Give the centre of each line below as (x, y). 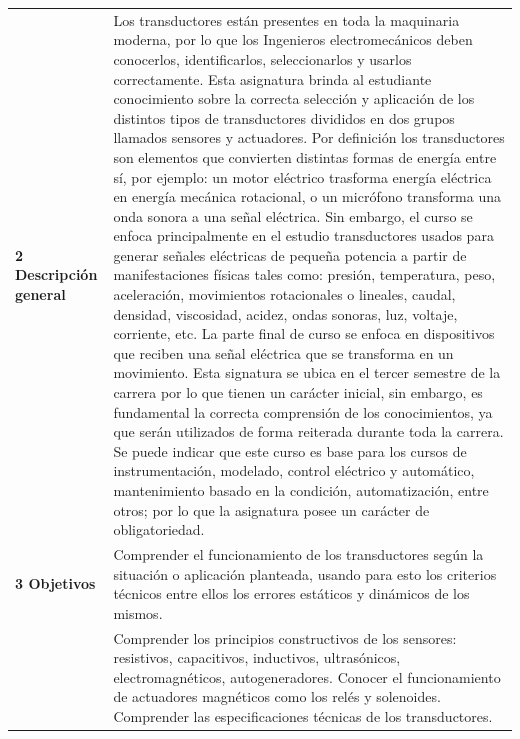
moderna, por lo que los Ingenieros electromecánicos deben (293, 39)
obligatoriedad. (159, 529)
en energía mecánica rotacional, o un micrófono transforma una (307, 196)
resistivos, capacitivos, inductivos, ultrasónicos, (257, 657)
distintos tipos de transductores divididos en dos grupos (284, 117)
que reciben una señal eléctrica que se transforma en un (283, 352)
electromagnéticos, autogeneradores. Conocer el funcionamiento (307, 676)
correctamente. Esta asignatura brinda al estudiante (272, 78)
